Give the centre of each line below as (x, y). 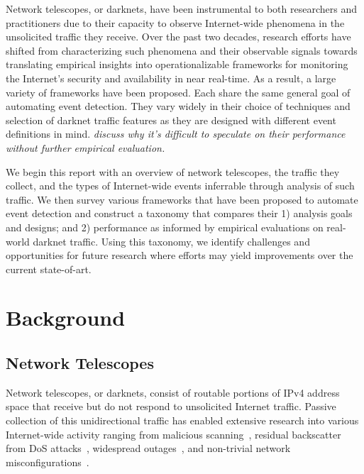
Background (66, 318)
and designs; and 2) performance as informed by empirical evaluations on (165, 227)
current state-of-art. (49, 269)
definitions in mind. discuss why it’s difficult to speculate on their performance (176, 134)
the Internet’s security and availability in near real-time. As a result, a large (171, 78)
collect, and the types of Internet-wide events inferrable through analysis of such (180, 186)
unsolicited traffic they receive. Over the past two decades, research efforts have (178, 37)
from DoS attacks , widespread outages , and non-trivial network (148, 448)
